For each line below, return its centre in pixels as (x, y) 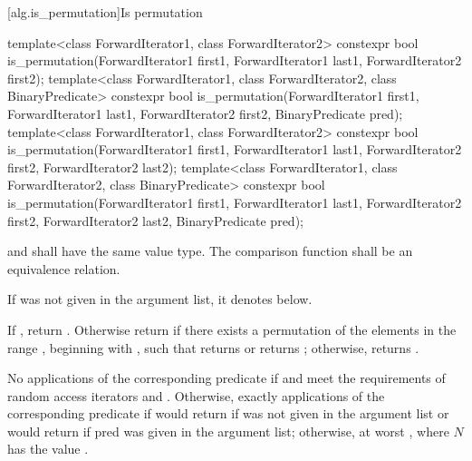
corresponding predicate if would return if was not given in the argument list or (228, 413)
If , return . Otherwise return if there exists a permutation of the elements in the (232, 329)
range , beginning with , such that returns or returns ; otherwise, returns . (213, 347)
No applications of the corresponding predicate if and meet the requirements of (226, 378)
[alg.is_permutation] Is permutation (105, 12)
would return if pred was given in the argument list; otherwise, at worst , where (228, 431)
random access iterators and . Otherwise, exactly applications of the (196, 395)
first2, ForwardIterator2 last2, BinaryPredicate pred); (155, 220)
